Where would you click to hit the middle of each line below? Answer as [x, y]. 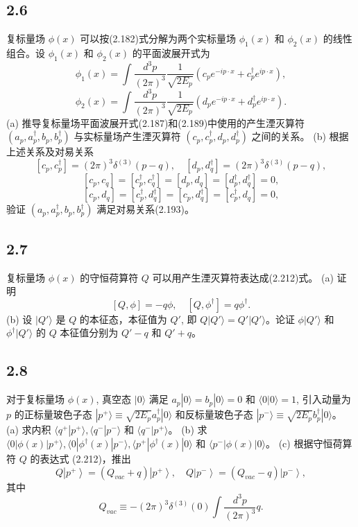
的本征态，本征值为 [123, 319]
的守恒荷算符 [109, 277]
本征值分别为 [89, 332]
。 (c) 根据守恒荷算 [309, 443]
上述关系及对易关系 [50, 152]
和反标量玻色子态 [214, 414]
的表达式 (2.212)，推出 [80, 459]
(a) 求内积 [29, 430]
